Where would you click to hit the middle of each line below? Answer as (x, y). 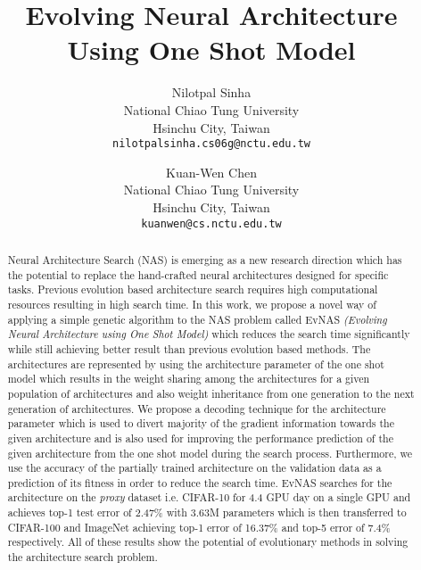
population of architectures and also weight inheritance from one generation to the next (211, 393)
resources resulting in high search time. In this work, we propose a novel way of (192, 304)
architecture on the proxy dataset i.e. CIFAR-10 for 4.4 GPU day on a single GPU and (209, 497)
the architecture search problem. (83, 557)
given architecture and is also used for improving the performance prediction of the (200, 438)
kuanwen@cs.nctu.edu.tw (211, 223)
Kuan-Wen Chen (211, 172)
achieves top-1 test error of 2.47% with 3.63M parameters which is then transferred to (207, 512)
